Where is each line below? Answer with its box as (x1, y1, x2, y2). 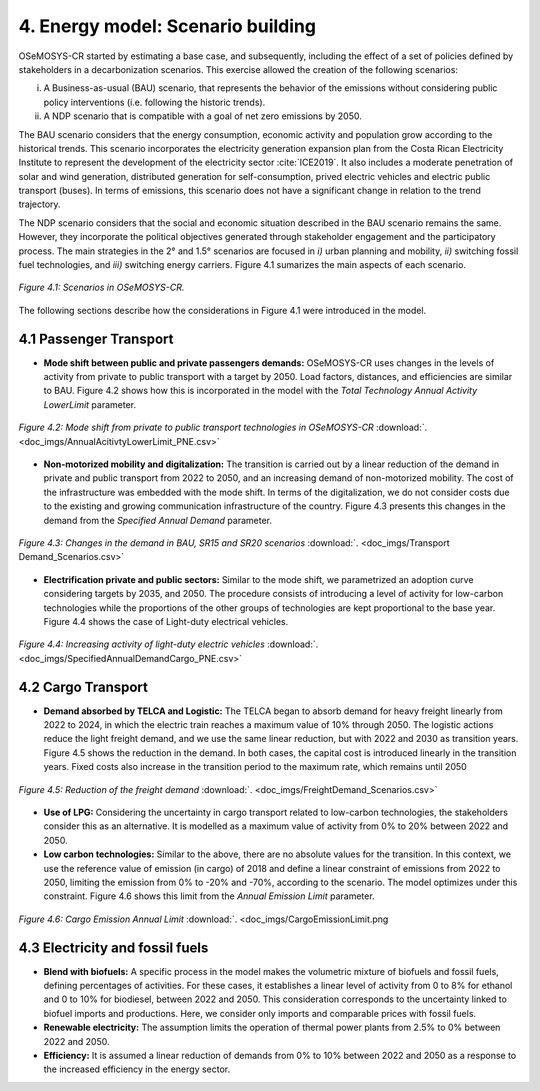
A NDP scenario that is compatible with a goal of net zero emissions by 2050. (43, 110, 362, 122)
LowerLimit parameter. (43, 398, 137, 410)
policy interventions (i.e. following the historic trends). (43, 96, 266, 108)
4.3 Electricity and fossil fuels (18, 939, 209, 956)
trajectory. (18, 198, 61, 210)
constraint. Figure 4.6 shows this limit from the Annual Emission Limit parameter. (43, 890, 375, 902)
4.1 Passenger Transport (18, 330, 174, 347)
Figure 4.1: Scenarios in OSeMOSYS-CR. (18, 281, 185, 294)
